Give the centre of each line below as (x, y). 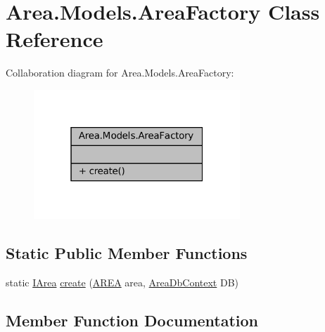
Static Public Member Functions (127, 252)
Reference (55, 39)
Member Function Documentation (132, 320)
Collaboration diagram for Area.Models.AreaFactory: (120, 73)
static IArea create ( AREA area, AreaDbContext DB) (122, 282)
